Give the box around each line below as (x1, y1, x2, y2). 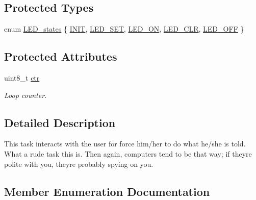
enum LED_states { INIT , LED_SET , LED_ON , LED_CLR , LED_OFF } (4, 23, 244, 34)
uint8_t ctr (4, 72, 40, 83)
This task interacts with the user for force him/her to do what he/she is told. (4, 138, 246, 149)
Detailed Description (4, 114, 116, 130)
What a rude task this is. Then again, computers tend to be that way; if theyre (4, 148, 252, 159)
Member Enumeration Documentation (4, 183, 210, 199)
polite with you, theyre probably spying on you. (4, 158, 153, 169)
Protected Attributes (4, 48, 117, 64)
